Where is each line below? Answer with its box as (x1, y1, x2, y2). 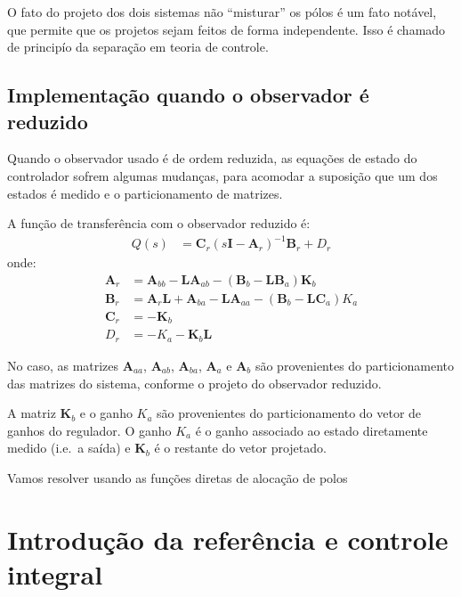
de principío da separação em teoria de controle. (7, 37, 269, 56)
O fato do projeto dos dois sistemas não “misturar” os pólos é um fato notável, (7, 3, 437, 20)
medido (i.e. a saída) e (7, 438, 131, 457)
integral (7, 555, 103, 592)
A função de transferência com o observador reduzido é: (7, 214, 311, 233)
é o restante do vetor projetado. (154, 438, 327, 457)
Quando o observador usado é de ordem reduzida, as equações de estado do (7, 149, 417, 168)
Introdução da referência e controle (7, 520, 449, 557)
